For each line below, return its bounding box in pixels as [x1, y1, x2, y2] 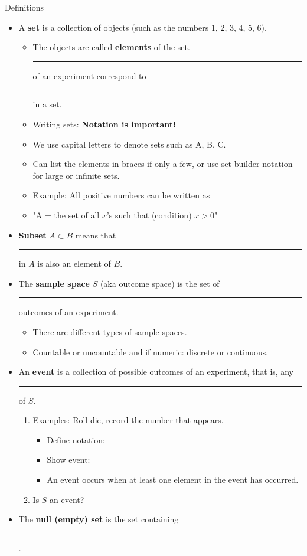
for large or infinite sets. [32, 169, 120, 181]
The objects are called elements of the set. [32, 41, 190, 53]
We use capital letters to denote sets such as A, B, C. [32, 138, 226, 150]
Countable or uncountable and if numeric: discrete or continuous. [32, 345, 269, 358]
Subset [18, 228, 47, 241]
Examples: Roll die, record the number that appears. [32, 414, 224, 426]
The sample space [18, 277, 90, 289]
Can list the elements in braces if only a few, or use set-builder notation [32, 158, 293, 170]
